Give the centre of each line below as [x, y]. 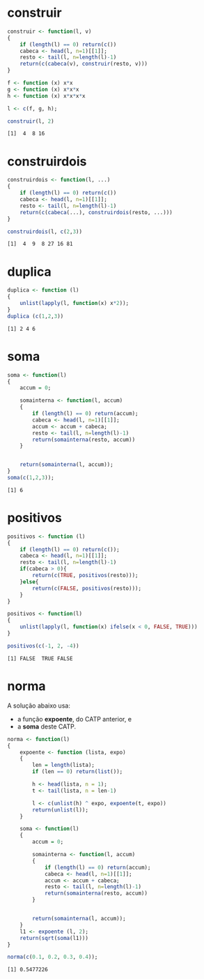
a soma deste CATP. [47, 726]
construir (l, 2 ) [31, 121]
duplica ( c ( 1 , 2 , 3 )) [36, 316]
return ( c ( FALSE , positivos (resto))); [87, 588]
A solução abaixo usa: [39, 705]
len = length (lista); [64, 765]
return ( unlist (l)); [61, 810]
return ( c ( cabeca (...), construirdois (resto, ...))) [96, 212]
